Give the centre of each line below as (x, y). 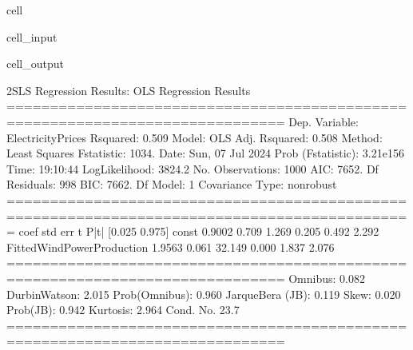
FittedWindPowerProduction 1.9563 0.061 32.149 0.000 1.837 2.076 (171, 247)
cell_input (32, 36)
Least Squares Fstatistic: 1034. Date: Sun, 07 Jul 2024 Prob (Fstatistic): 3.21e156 (205, 153)
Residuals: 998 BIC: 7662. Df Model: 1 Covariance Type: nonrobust (172, 184)
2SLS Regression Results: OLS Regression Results (129, 90)
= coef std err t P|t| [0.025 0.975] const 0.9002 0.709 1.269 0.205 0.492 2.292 (193, 231)
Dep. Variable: (324, 121)
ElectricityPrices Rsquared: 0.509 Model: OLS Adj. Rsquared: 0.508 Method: (195, 137)
